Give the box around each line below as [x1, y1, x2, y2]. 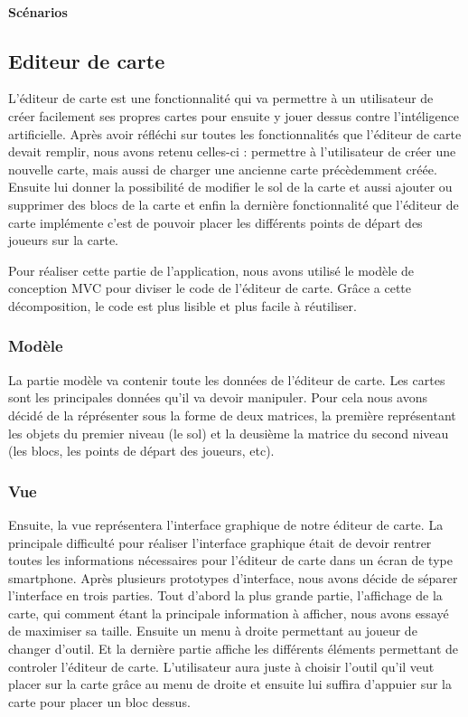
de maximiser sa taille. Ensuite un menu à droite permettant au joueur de [8, 621, 417, 640]
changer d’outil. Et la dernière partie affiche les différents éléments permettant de [8, 639, 459, 658]
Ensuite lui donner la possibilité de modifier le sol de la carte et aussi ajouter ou [8, 177, 453, 196]
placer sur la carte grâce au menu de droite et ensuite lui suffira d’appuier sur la [8, 675, 452, 693]
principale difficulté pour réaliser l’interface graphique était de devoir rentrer [8, 533, 432, 552]
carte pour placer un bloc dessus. [8, 692, 191, 711]
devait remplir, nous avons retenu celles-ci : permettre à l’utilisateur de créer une [8, 142, 456, 161]
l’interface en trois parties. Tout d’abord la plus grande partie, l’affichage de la [8, 586, 443, 605]
